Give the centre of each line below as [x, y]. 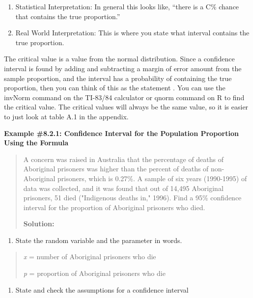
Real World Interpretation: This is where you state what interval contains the [132, 33]
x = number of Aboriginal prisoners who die [90, 257]
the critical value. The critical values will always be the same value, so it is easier [126, 107]
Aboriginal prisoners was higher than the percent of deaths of [116, 169]
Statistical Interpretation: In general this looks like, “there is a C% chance [127, 6]
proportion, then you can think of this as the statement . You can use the [115, 88]
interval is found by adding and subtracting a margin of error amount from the [123, 68]
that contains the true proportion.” [68, 16]
